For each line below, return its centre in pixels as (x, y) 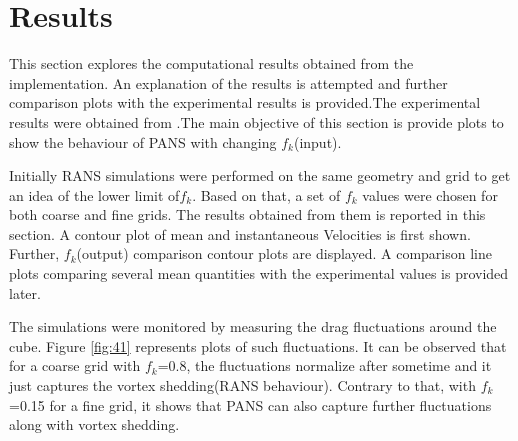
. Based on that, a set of (266, 194)
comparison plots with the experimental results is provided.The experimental (245, 102)
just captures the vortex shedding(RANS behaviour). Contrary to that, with (242, 385)
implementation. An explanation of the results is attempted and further (228, 82)
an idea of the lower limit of (94, 194)
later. (25, 292)
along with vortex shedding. (94, 424)
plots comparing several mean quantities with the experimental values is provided (259, 273)
